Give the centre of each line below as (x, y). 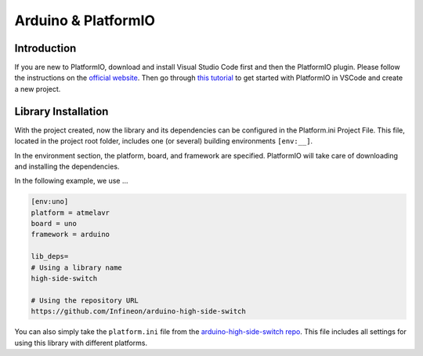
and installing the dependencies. (67, 166)
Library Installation (61, 111)
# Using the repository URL (85, 300)
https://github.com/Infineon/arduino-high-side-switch (138, 311)
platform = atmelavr (70, 213)
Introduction (45, 48)
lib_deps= (50, 256)
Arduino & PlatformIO (85, 20)
